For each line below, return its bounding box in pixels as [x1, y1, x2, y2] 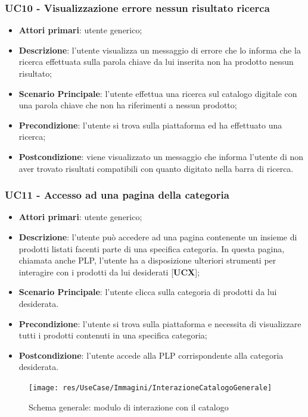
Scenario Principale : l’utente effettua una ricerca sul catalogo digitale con [18, 87, 297, 99]
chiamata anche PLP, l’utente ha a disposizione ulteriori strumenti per [18, 254, 276, 266]
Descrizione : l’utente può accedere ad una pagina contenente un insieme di [18, 230, 297, 243]
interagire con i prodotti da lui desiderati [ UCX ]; [18, 265, 200, 278]
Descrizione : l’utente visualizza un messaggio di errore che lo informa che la [18, 43, 301, 56]
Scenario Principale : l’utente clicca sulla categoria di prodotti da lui [18, 286, 277, 298]
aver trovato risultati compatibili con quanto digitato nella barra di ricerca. [18, 162, 294, 174]
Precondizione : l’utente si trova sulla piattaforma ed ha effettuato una [18, 118, 282, 131]
